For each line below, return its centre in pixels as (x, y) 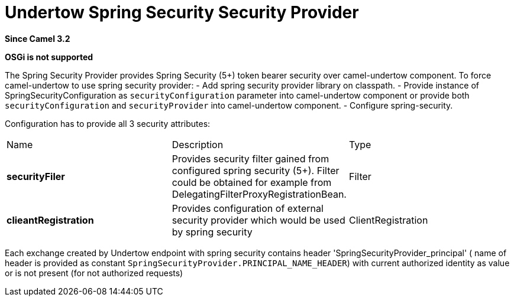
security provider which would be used (258, 220)
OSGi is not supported (49, 57)
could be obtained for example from (252, 182)
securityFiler (36, 176)
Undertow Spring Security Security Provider (182, 12)
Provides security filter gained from (250, 158)
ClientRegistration (388, 220)
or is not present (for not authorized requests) (94, 273)
